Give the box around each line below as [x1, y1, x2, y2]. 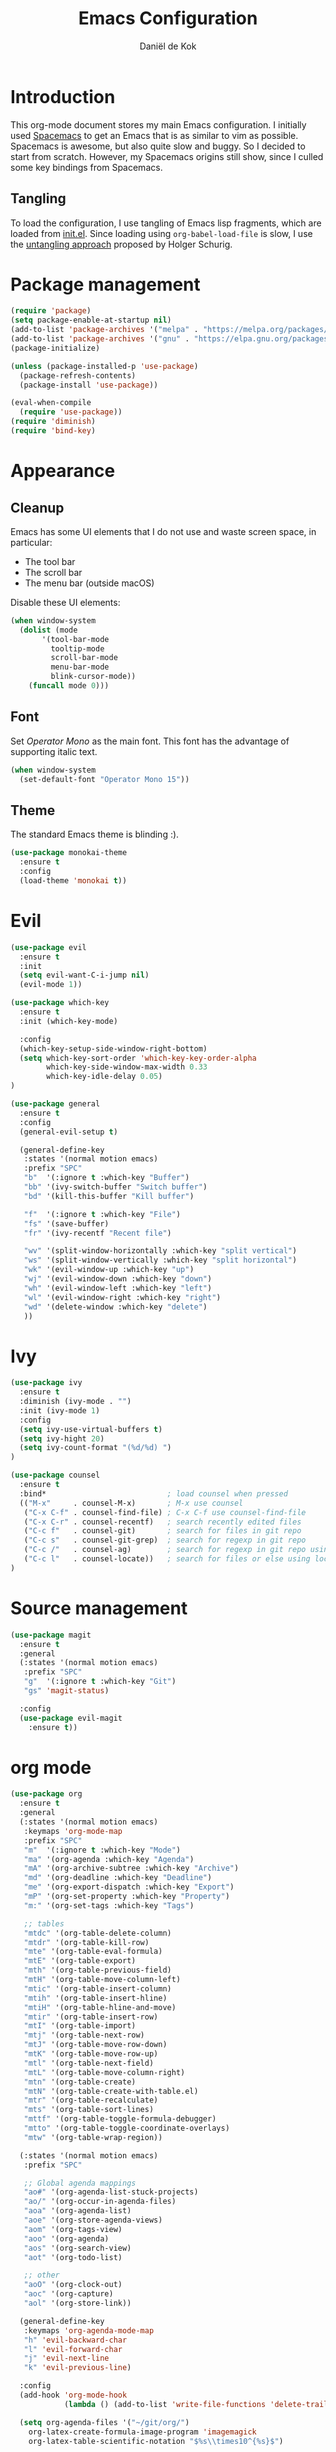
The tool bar [24, 555, 76, 567]
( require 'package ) [10, 306, 92, 316]
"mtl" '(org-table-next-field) [23, 2058, 155, 2068]
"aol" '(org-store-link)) [23, 2298, 132, 2309]
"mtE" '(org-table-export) [23, 1956, 137, 1966]
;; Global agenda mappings [23, 2178, 137, 2188]
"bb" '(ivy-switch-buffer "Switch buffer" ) [23, 1182, 208, 1192]
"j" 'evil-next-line [23, 2353, 110, 2364]
